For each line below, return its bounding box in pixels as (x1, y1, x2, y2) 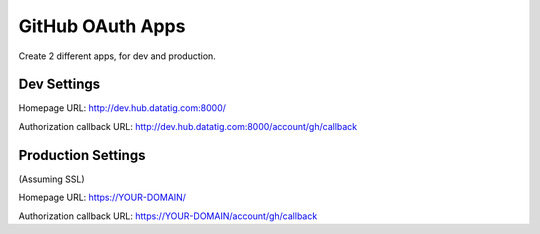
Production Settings (18, 146, 146, 164)
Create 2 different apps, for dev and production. (18, 50, 217, 62)
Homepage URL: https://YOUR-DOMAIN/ (18, 191, 187, 204)
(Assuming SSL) (18, 173, 85, 185)
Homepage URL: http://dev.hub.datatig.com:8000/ (18, 102, 227, 114)
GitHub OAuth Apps (18, 15, 186, 37)
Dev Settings (18, 76, 101, 93)
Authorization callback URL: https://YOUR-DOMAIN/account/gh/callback (18, 210, 318, 222)
